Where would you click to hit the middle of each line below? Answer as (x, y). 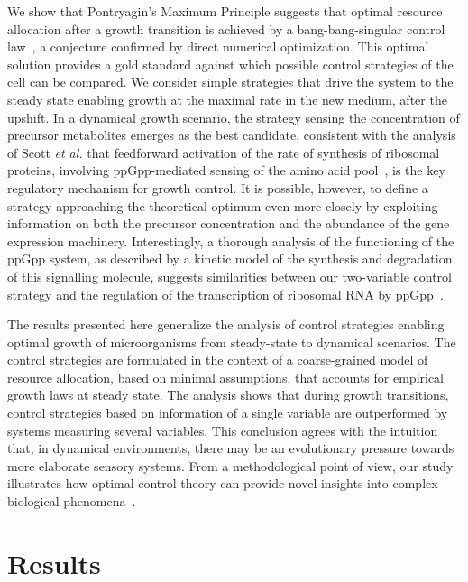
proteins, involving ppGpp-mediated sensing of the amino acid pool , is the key (226, 170)
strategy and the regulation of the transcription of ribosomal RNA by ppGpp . (225, 294)
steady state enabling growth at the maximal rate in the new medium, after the (227, 99)
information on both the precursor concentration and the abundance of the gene (229, 223)
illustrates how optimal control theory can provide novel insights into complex (223, 483)
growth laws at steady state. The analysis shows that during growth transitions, (228, 395)
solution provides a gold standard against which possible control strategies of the (230, 64)
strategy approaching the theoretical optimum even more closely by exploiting (223, 205)
